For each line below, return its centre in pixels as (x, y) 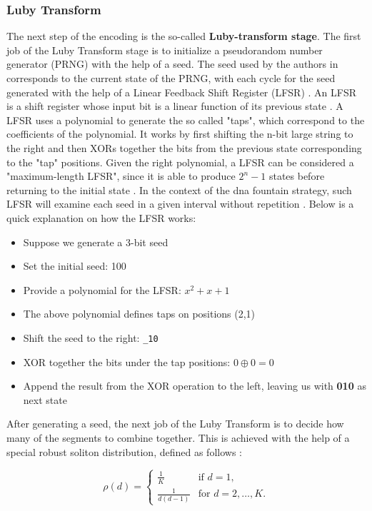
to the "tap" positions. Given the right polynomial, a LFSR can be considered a (180, 162)
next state (45, 399)
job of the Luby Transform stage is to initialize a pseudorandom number (165, 50)
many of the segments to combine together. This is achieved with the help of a (178, 437)
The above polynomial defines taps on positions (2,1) (139, 314)
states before (297, 176)
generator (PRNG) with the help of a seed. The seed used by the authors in (172, 64)
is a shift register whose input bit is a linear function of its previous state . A (175, 106)
